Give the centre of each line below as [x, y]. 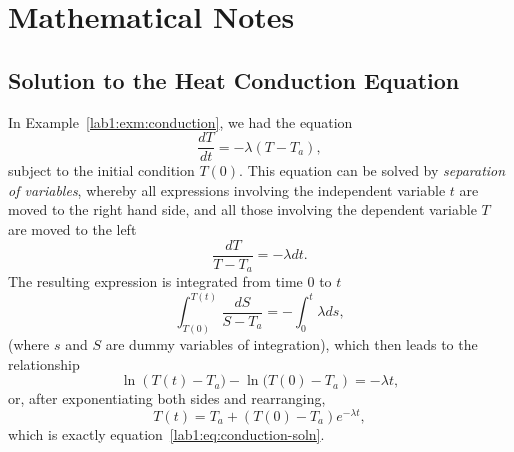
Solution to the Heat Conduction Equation [234, 79]
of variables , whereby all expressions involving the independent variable [227, 189]
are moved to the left [72, 229]
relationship [44, 363]
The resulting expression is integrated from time [155, 281]
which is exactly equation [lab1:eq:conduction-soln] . [166, 433]
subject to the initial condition [101, 170]
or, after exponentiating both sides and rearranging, [167, 398]
